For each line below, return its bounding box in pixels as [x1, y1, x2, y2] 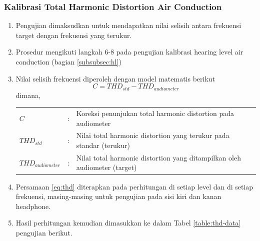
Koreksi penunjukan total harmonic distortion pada [76, 107, 234, 118]
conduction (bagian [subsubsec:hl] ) [15, 56, 121, 66]
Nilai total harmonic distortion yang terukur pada [76, 130, 229, 140]
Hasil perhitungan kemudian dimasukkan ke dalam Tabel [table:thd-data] [15, 217, 241, 228]
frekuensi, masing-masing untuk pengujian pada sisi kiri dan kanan [15, 191, 221, 201]
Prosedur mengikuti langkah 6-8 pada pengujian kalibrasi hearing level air [15, 46, 243, 57]
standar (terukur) [76, 140, 130, 150]
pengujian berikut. [15, 227, 72, 237]
